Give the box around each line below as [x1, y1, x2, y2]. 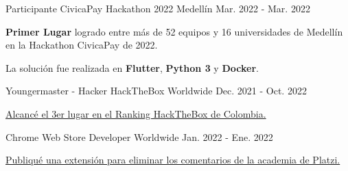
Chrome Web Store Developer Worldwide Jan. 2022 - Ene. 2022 [5, 129, 273, 144]
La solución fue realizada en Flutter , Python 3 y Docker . [5, 60, 259, 75]
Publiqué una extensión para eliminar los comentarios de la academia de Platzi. [5, 153, 340, 167]
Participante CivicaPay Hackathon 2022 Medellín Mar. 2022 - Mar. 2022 [5, 1, 310, 15]
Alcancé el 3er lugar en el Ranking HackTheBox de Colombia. [5, 106, 266, 120]
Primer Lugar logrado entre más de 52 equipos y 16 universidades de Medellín [5, 24, 343, 38]
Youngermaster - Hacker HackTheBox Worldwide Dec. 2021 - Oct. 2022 [5, 83, 307, 98]
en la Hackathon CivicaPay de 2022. [5, 38, 158, 52]
